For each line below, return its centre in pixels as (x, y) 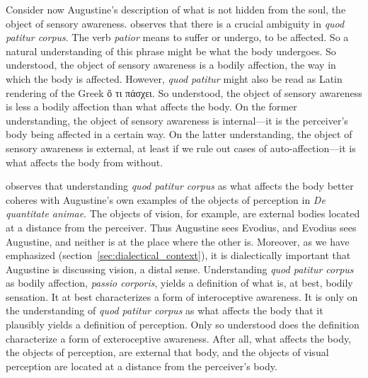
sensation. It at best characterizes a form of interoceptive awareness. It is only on (182, 296)
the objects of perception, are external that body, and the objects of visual (167, 352)
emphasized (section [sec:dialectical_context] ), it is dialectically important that (178, 255)
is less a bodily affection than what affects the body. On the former (151, 107)
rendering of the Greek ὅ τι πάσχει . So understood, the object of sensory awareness (184, 92)
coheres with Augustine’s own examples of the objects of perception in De (166, 199)
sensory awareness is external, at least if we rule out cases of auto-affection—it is (181, 148)
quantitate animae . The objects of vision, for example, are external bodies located (183, 213)
